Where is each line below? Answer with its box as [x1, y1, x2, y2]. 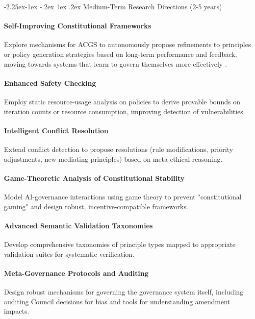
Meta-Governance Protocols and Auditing [4, 268, 149, 278]
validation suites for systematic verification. [4, 248, 134, 259]
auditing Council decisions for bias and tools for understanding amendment [4, 296, 230, 306]
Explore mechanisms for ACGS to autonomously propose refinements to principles [4, 39, 251, 49]
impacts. [4, 306, 29, 316]
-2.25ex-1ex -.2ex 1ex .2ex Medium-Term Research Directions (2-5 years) [4, 1, 222, 11]
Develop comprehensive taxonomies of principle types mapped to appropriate [4, 239, 236, 249]
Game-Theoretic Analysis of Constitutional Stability [4, 172, 185, 183]
